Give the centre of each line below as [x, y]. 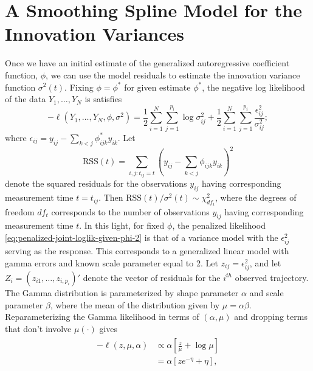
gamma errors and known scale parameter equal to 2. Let [112, 262]
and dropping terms [271, 317]
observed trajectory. [272, 277]
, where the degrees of [256, 197]
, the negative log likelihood [253, 87]
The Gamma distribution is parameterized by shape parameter [122, 292]
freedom [20, 211]
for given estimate [157, 87]
